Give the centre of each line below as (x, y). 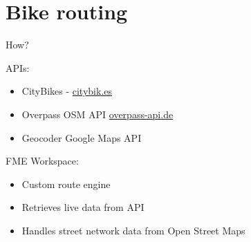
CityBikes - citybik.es (67, 91)
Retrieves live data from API (83, 207)
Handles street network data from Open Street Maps (133, 230)
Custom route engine (66, 184)
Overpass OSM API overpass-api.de (97, 114)
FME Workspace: (42, 161)
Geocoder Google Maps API (82, 137)
